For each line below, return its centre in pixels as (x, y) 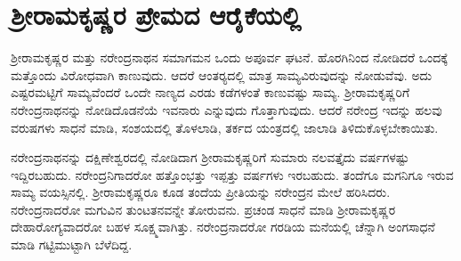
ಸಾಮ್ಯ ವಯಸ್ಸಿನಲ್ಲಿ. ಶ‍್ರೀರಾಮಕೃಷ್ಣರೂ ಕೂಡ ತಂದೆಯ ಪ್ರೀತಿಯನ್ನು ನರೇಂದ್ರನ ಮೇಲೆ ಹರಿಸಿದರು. (201, 192)
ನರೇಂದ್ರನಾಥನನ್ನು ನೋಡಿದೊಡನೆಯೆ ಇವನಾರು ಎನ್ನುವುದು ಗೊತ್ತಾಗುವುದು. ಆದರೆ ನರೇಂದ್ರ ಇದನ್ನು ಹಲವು (226, 109)
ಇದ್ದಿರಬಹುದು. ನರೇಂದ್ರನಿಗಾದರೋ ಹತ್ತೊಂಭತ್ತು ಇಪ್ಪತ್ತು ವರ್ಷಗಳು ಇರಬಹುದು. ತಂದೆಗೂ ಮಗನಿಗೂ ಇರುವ (232, 174)
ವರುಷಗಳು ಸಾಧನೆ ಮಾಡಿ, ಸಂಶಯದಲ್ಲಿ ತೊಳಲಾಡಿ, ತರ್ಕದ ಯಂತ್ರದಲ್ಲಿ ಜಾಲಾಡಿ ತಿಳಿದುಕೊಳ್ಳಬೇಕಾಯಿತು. (225, 127)
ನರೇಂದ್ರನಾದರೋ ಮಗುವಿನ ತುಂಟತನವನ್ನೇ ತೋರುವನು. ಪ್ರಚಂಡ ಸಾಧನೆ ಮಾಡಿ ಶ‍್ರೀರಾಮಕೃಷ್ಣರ (203, 209)
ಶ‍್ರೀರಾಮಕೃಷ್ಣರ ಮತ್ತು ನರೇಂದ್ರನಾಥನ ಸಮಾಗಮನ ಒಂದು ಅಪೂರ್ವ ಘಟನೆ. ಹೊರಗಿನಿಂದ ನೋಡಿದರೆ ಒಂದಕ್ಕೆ (229, 57)
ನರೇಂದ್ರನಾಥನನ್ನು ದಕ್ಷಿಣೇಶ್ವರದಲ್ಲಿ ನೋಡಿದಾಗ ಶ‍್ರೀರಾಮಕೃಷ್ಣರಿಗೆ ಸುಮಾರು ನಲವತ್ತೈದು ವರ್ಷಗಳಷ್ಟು (210, 157)
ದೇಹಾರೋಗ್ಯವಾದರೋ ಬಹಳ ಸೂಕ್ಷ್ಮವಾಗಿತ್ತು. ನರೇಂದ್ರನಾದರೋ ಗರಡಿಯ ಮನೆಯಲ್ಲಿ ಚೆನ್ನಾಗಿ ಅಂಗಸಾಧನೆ (223, 227)
